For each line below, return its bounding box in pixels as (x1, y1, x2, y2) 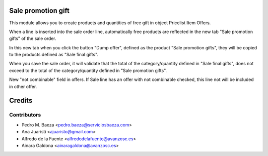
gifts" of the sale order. (9, 36, 57, 41)
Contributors (9, 112, 41, 118)
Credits (9, 96, 33, 105)
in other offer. (9, 83, 37, 89)
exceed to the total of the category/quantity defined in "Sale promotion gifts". (9, 67, 167, 74)
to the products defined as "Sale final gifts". (9, 52, 99, 58)
